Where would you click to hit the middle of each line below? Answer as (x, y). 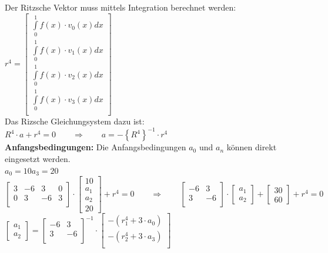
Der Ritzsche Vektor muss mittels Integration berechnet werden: (121, 7)
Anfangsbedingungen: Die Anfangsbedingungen (96, 147)
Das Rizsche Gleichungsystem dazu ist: (75, 121)
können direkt (252, 147)
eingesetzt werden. (38, 158)
